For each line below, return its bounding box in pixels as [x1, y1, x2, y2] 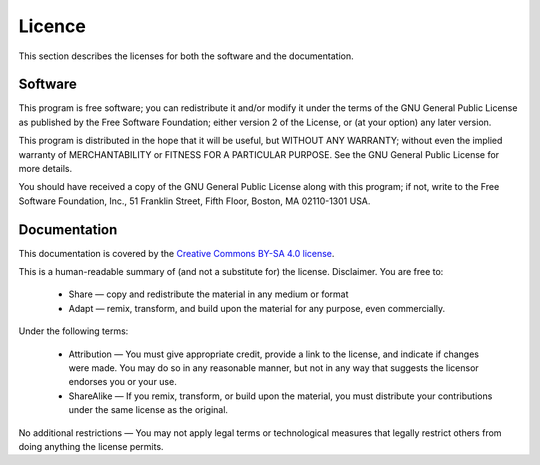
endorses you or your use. [68, 376, 177, 388]
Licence [18, 15, 87, 37]
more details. [18, 163, 73, 175]
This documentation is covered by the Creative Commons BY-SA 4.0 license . [18, 247, 335, 259]
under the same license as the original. [68, 404, 229, 416]
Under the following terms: [18, 325, 129, 337]
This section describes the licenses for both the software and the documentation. [18, 50, 354, 62]
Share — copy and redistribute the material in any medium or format [68, 288, 349, 300]
